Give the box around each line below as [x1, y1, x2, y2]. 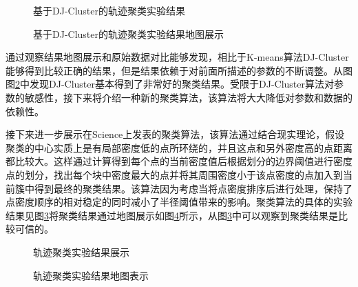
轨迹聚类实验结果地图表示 [33, 268, 149, 282]
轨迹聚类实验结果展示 [33, 244, 129, 259]
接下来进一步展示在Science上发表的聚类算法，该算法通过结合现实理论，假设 [6, 127, 345, 141]
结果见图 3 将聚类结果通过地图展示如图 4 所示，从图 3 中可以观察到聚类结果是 [6, 208, 338, 222]
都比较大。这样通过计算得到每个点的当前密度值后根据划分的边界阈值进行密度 [6, 154, 352, 168]
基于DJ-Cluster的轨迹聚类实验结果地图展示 [33, 26, 224, 41]
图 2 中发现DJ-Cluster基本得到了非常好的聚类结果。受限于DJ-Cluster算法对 [6, 77, 335, 91]
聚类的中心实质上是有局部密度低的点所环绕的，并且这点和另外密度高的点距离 [6, 140, 352, 155]
